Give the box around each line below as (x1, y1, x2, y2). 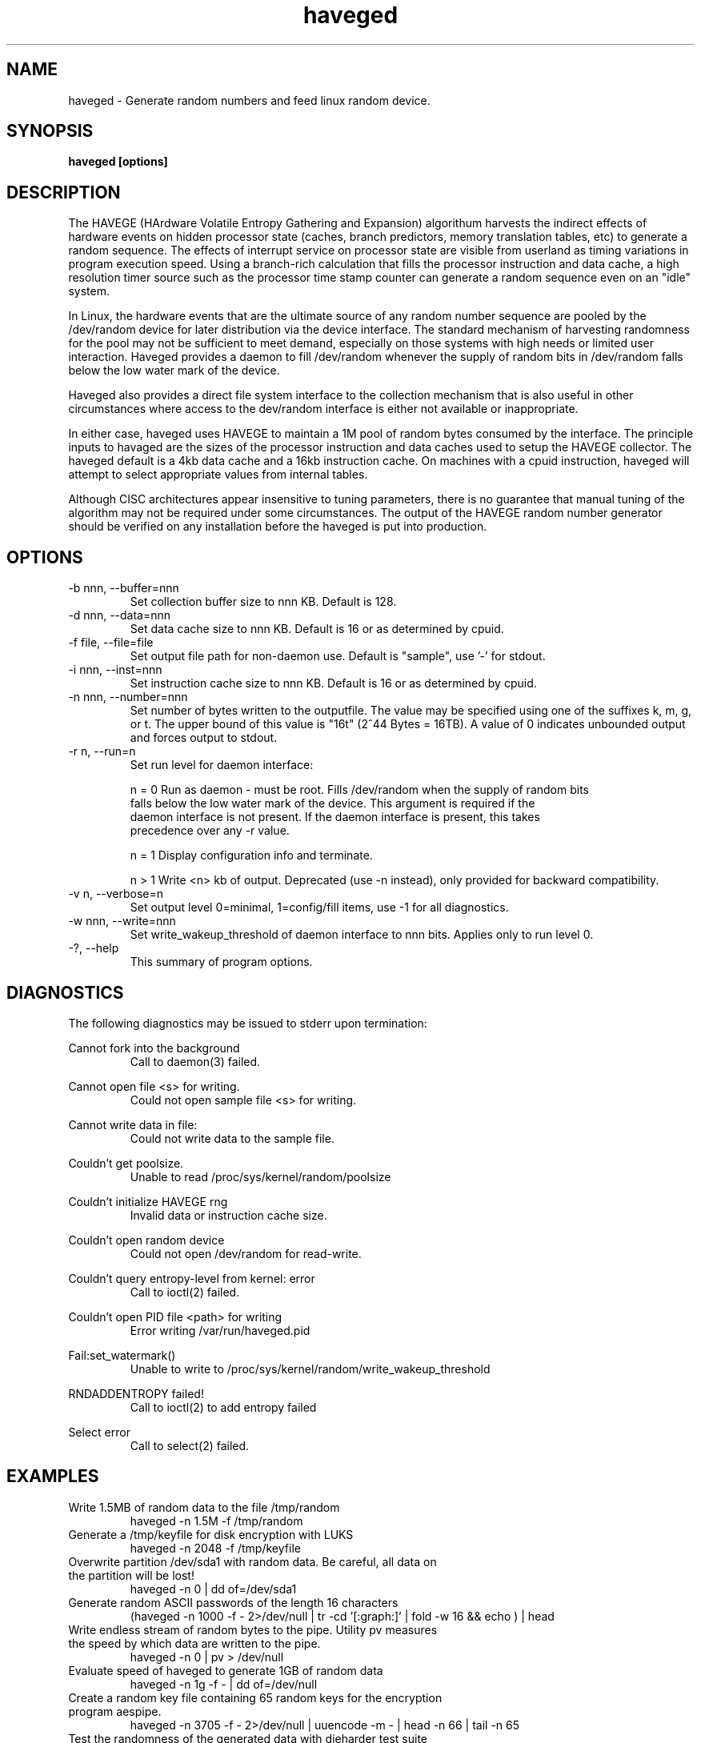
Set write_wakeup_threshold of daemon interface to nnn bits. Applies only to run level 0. (130, 928, 594, 942)
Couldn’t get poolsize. (68, 1156, 184, 1170)
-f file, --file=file (68, 635, 154, 650)
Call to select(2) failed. (130, 1438, 250, 1452)
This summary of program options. (130, 955, 313, 969)
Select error (68, 1424, 130, 1439)
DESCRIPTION (6, 182, 121, 202)
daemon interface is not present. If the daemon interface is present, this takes (130, 810, 540, 824)
